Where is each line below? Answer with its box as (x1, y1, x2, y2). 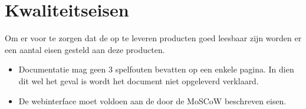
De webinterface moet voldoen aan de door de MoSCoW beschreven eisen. (18, 94, 287, 107)
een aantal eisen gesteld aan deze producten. (5, 43, 165, 55)
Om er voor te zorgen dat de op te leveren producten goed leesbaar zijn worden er (5, 32, 302, 44)
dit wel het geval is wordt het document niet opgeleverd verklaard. (18, 74, 259, 87)
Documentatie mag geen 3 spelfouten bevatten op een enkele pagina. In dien (18, 63, 294, 75)
